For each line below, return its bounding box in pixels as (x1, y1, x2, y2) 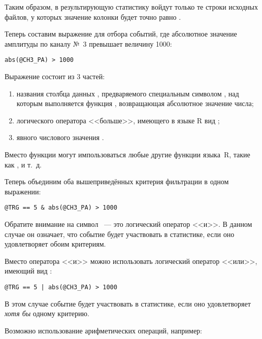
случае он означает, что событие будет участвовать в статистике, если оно (5, 228, 235, 239)
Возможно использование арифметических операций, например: (5, 325, 202, 335)
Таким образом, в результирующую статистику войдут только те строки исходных (5, 2, 258, 12)
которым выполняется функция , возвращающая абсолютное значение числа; (16, 98, 254, 109)
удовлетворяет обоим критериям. (5, 239, 106, 249)
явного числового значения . (16, 132, 104, 143)
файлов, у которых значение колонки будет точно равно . (5, 11, 181, 22)
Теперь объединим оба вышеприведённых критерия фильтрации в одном (5, 176, 229, 187)
